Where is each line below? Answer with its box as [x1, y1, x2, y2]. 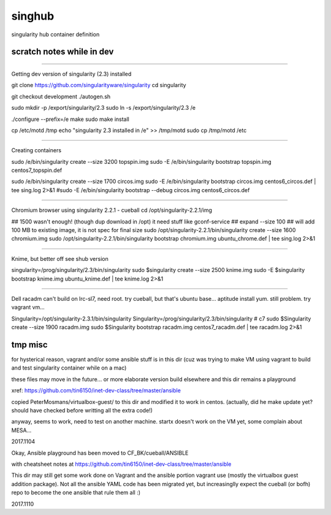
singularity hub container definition [11, 31, 100, 38]
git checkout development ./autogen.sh [11, 93, 111, 100]
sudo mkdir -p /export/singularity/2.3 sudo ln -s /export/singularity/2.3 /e [11, 104, 196, 112]
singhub [11, 9, 55, 23]
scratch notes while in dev [11, 47, 114, 57]
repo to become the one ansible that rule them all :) [11, 489, 141, 497]
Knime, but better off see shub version [11, 255, 108, 262]
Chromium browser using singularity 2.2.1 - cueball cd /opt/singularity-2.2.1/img [11, 206, 213, 214]
